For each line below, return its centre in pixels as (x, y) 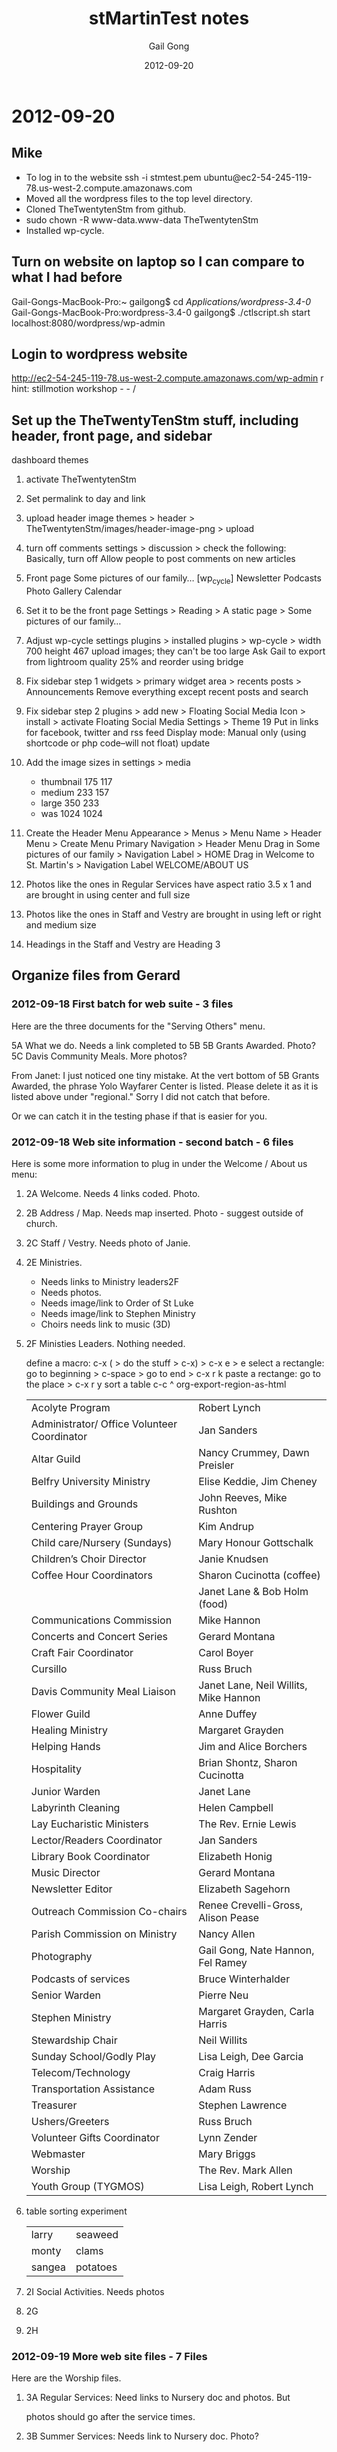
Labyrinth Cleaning (75, 1807)
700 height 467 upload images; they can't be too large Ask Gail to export (175, 651)
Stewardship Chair (74, 2040)
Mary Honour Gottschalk (256, 1542)
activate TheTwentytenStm (81, 479)
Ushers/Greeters (70, 2121)
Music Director (65, 1872)
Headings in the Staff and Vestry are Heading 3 (123, 944)
